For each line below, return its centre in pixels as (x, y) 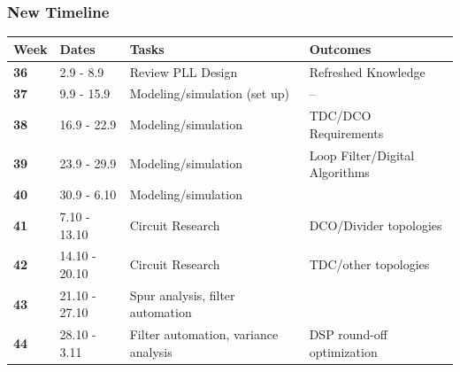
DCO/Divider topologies (376, 225)
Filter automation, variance (204, 334)
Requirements (346, 132)
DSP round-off (349, 334)
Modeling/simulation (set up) (209, 93)
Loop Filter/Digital (362, 155)
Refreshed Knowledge (367, 71)
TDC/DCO (340, 116)
